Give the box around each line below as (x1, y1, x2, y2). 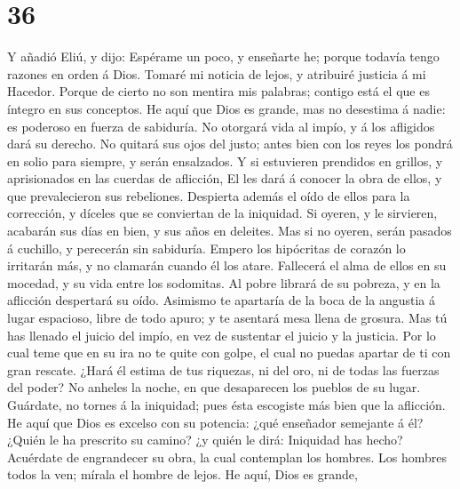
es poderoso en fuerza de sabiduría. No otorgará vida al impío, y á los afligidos (7, 116, 435, 135)
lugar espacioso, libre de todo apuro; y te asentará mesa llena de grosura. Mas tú (7, 309, 448, 327)
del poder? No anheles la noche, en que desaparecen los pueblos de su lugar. (7, 378, 421, 397)
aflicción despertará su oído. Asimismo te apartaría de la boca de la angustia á (7, 291, 435, 309)
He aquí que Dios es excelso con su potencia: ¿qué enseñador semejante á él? (7, 413, 424, 431)
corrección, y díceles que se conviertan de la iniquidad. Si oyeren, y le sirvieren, (7, 204, 438, 222)
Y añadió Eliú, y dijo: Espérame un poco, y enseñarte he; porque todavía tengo (7, 47, 440, 66)
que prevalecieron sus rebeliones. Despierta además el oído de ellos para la (7, 186, 410, 204)
